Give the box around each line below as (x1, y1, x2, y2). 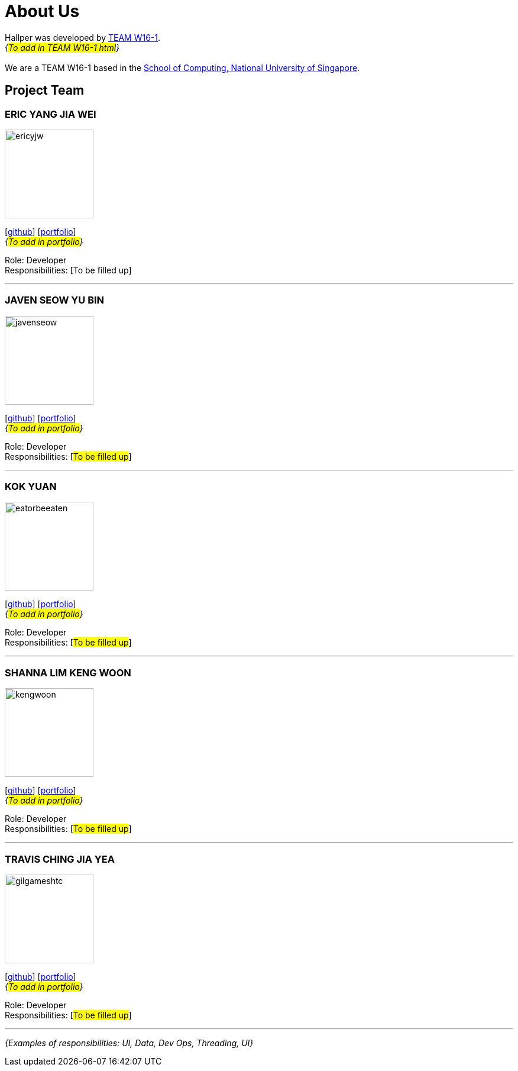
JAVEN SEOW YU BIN (5, 294, 105, 307)
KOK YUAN (5, 480, 57, 493)
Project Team (5, 83, 85, 98)
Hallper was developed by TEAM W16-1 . (5, 32, 161, 43)
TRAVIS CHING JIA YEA (5, 853, 115, 865)
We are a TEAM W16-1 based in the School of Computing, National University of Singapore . (5, 62, 360, 73)
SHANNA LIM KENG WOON (5, 666, 131, 679)
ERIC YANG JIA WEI (5, 108, 96, 120)
